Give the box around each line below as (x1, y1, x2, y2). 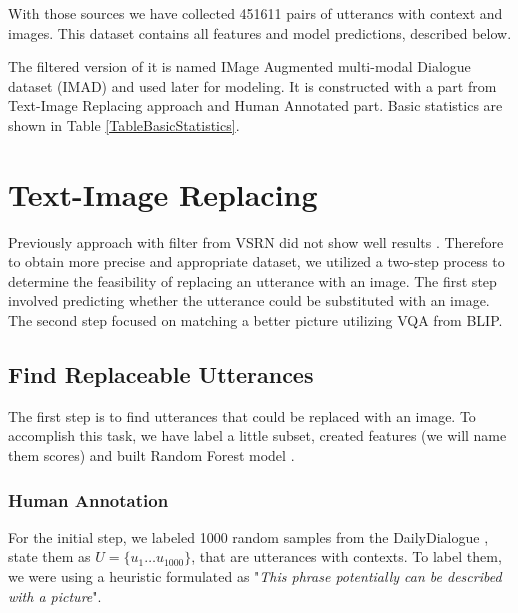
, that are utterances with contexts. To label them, (191, 546, 502, 567)
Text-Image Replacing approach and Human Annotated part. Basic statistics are (8, 95, 503, 116)
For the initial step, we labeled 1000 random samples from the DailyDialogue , (8, 526, 489, 547)
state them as (8, 546, 91, 567)
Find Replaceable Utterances (8, 359, 314, 390)
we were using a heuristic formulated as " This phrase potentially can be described (8, 566, 502, 587)
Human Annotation (8, 487, 169, 512)
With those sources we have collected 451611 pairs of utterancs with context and (8, 3, 503, 23)
